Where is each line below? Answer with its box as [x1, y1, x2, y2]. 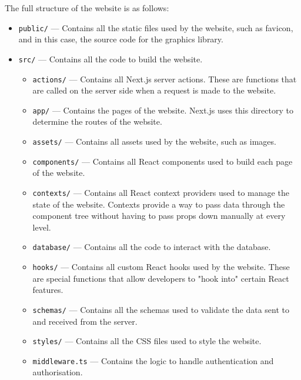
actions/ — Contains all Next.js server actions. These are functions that [32, 72, 297, 85]
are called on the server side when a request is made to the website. [32, 84, 276, 96]
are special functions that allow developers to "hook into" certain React [32, 272, 289, 284]
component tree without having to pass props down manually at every [32, 209, 286, 222]
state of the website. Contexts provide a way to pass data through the [32, 198, 285, 210]
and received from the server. [32, 315, 138, 327]
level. [32, 221, 51, 233]
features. [32, 284, 63, 296]
